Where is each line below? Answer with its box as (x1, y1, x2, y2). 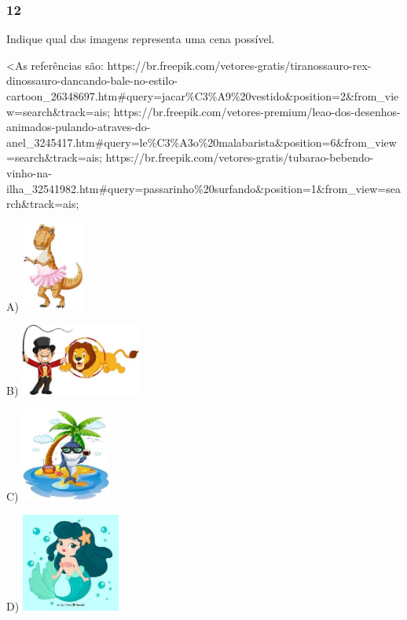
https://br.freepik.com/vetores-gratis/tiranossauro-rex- (107, 57, 372, 73)
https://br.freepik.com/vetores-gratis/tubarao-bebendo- (105, 149, 374, 166)
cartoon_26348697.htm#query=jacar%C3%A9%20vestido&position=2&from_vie (6, 88, 399, 104)
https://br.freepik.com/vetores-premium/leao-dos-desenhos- (113, 103, 401, 119)
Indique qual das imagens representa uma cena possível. (6, 31, 275, 47)
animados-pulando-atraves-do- (6, 119, 151, 135)
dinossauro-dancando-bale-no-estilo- (6, 72, 178, 89)
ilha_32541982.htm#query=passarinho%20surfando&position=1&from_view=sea (6, 180, 401, 196)
